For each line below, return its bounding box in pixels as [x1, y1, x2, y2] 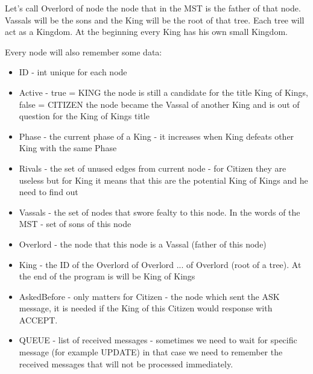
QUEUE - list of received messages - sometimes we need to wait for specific [19, 334, 297, 346]
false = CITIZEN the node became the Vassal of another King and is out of [19, 98, 300, 110]
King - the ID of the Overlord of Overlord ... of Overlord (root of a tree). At [19, 258, 302, 270]
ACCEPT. [19, 313, 58, 326]
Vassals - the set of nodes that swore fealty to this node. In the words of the [19, 205, 300, 218]
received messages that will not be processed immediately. [19, 357, 233, 370]
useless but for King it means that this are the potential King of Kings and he [19, 173, 308, 186]
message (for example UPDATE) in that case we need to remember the [19, 346, 283, 358]
